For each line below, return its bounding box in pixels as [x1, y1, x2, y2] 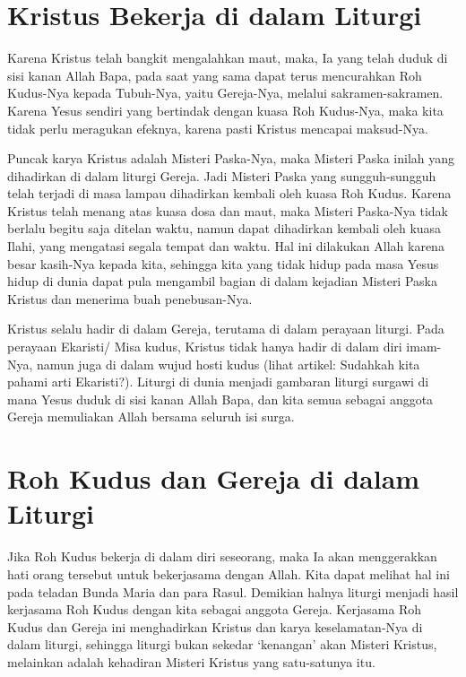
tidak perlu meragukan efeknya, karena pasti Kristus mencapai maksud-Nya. [7, 118, 428, 137]
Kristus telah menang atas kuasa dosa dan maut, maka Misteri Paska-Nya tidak [7, 201, 448, 220]
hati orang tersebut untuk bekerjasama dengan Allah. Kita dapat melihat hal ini [7, 564, 450, 583]
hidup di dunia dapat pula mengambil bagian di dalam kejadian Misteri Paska [7, 272, 437, 291]
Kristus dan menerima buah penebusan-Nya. [7, 289, 253, 308]
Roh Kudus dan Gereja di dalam [7, 460, 420, 497]
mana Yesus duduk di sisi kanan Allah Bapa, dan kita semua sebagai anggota [7, 389, 434, 408]
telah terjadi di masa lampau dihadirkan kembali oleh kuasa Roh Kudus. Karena [7, 184, 452, 203]
